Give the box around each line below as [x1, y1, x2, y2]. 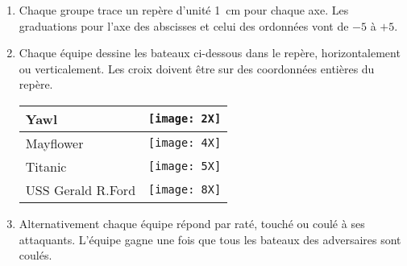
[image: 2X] [148, 112, 222, 126]
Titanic [25, 156, 67, 176]
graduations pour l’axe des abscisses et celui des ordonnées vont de [19, 17, 349, 34]
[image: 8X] [148, 183, 222, 197]
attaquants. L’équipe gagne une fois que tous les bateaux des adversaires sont [19, 231, 401, 247]
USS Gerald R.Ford [25, 180, 136, 199]
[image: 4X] [148, 136, 222, 150]
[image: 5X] [148, 160, 222, 173]
